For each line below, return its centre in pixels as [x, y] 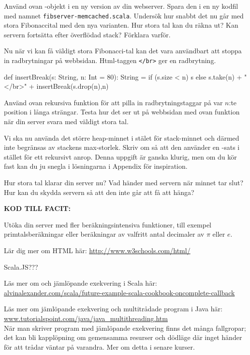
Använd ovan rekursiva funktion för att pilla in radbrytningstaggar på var [113, 102]
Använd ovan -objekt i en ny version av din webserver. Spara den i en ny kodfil [121, 6]
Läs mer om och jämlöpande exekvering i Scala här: [81, 283]
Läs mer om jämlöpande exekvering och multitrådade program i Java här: [113, 309]
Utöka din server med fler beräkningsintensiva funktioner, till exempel [108, 224]
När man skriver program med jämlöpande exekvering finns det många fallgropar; [125, 328]
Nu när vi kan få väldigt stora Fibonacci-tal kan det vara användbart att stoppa [123, 51]
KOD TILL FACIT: [37, 208]
